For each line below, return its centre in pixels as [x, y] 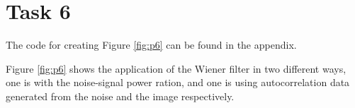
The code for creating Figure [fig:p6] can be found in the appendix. [151, 45]
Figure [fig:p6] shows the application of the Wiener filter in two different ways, [176, 68]
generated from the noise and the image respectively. [120, 96]
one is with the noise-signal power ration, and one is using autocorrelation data [178, 82]
